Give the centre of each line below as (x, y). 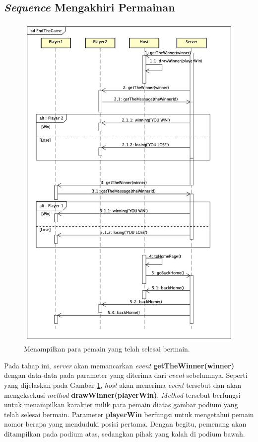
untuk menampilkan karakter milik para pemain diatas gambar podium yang (121, 404)
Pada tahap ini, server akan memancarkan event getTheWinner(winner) (119, 365)
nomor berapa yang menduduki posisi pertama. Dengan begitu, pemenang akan (125, 424)
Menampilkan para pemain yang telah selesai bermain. (107, 349)
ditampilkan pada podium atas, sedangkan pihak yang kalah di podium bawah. (125, 433)
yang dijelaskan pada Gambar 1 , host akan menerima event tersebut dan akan (123, 385)
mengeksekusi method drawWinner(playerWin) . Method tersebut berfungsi (122, 395)
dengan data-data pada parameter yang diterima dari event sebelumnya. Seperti (126, 375)
